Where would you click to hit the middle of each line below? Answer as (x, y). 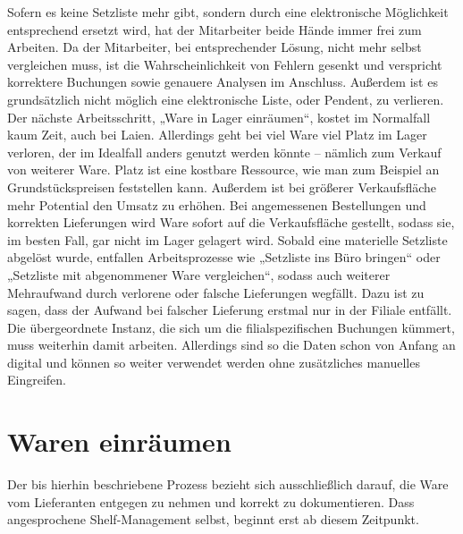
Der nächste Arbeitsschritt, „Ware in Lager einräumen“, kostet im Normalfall (219, 117)
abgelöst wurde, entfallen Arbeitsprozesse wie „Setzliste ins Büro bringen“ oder (224, 257)
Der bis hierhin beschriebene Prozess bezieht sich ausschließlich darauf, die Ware (228, 484)
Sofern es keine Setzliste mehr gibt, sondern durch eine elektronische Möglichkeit (228, 12)
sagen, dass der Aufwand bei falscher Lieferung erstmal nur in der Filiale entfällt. (230, 310)
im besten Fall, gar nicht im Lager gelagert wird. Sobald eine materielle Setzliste (227, 239)
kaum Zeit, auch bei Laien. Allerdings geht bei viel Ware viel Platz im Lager (217, 135)
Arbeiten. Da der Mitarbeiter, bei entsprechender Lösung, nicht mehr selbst (215, 47)
